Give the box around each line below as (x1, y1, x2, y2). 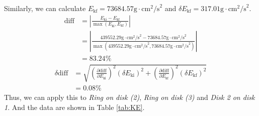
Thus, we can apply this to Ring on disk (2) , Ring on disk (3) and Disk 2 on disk (4, 92, 255, 102)
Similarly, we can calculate (4, 3, 86, 13)
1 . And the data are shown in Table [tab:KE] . (4, 101, 145, 112)
